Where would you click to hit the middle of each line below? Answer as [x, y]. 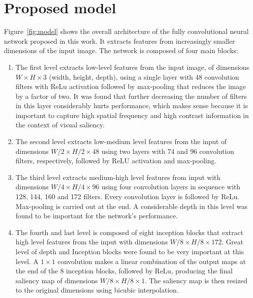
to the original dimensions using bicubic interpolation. [97, 290]
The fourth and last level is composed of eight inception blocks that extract [129, 232]
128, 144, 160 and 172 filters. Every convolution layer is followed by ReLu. [127, 196]
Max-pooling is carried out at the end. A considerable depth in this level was [131, 206]
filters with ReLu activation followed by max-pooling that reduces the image [131, 86]
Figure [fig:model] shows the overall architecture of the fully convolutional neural [126, 31]
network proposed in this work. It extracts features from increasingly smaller [120, 41]
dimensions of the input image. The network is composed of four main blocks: [121, 50]
